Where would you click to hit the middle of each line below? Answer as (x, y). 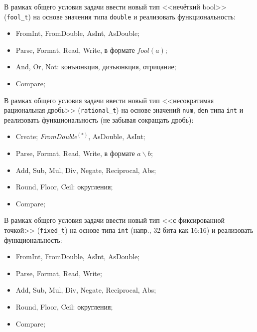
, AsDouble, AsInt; (117, 136)
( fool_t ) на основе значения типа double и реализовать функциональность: (120, 16)
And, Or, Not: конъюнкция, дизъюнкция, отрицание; (96, 67)
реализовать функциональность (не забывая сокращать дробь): (99, 119)
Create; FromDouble (46, 136)
